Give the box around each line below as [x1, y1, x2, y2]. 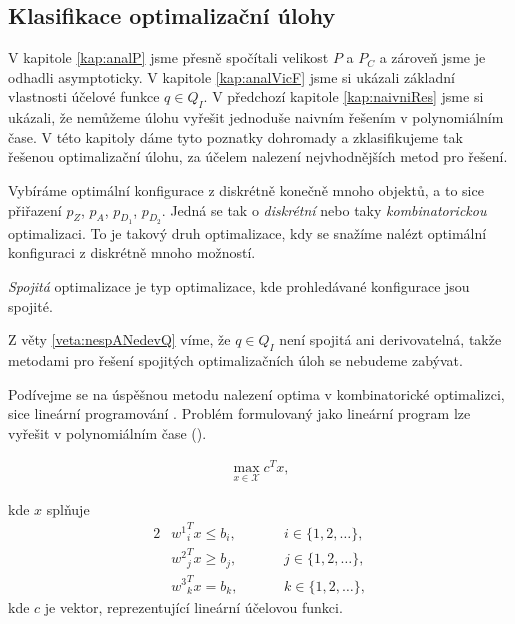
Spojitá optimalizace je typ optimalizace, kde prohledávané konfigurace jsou [8, 275, 470, 296]
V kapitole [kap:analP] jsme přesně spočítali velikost [8, 47, 329, 68]
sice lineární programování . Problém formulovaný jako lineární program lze [8, 403, 471, 424]
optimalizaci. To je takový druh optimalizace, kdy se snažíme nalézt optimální [8, 222, 487, 243]
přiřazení [8, 199, 62, 220]
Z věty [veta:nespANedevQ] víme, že [8, 329, 231, 350]
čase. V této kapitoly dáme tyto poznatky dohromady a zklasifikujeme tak [8, 126, 463, 147]
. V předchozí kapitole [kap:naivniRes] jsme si [203, 86, 484, 107]
